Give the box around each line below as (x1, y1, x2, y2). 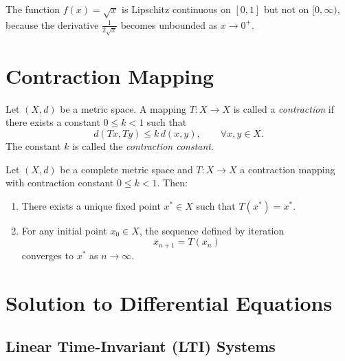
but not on (264, 2, 309, 16)
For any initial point (21, 223, 107, 237)
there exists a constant (5, 115, 100, 129)
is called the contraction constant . (72, 139, 214, 153)
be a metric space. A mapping (60, 101, 186, 116)
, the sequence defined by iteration (139, 223, 285, 237)
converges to (21, 248, 74, 262)
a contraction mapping (240, 162, 335, 176)
